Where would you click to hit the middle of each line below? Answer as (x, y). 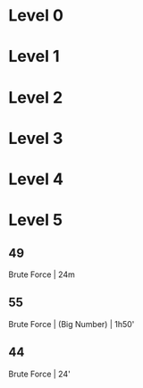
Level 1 (34, 57)
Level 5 (36, 220)
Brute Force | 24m (42, 274)
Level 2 (36, 97)
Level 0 (36, 16)
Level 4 (36, 179)
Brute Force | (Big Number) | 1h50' (71, 324)
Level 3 (36, 138)
